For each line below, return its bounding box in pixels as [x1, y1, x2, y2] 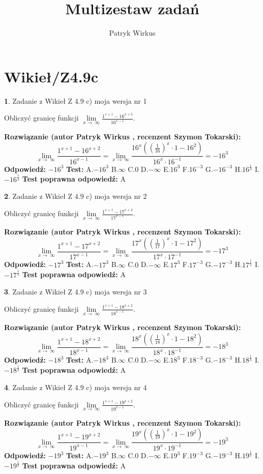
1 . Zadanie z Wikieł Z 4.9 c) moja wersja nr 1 [4, 95, 147, 106]
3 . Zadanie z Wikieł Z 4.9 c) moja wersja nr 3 [4, 286, 147, 297]
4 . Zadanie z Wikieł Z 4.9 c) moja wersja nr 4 [4, 381, 147, 392]
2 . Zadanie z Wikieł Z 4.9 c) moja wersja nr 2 [4, 191, 147, 201]
